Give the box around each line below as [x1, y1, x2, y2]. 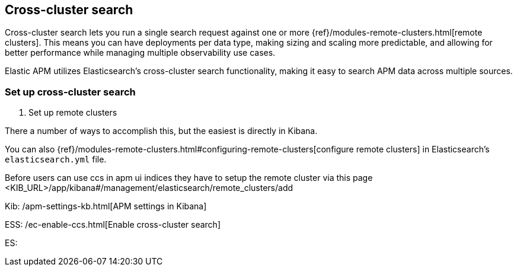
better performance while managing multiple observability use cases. [5, 47, 276, 58]
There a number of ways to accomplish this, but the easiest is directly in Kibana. [5, 126, 318, 136]
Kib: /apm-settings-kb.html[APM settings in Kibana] [5, 201, 207, 212]
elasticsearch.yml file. [5, 154, 107, 165]
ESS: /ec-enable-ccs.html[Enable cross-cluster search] [5, 219, 221, 230]
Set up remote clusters [28, 107, 117, 118]
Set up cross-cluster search [5, 85, 136, 98]
